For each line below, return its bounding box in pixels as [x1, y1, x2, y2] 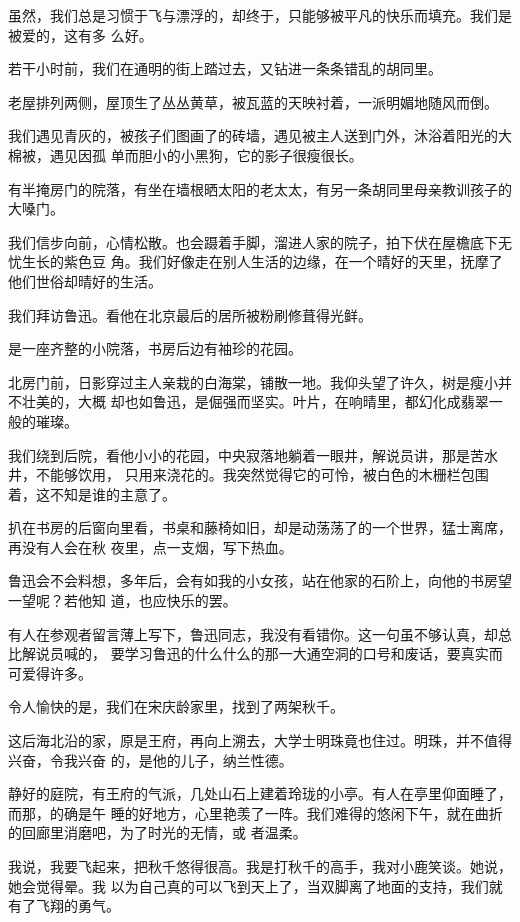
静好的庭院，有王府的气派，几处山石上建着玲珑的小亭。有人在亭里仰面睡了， [8, 783, 512, 804]
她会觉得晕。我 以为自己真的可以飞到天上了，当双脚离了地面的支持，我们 [8, 875, 489, 896]
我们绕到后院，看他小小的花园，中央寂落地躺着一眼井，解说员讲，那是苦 [8, 444, 484, 465]
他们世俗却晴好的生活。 [8, 270, 162, 291]
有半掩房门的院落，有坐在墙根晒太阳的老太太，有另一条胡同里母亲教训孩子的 [8, 178, 512, 199]
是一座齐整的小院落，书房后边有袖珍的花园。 [8, 338, 302, 359]
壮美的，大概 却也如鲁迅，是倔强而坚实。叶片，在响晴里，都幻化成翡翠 [21, 391, 489, 412]
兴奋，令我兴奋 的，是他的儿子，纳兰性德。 [8, 749, 293, 770]
